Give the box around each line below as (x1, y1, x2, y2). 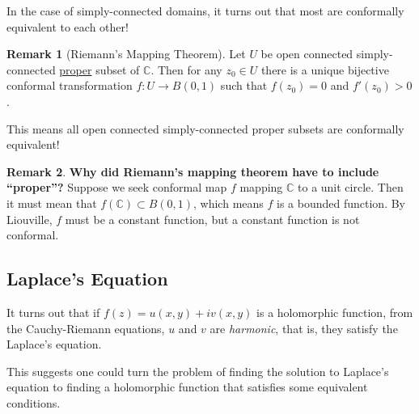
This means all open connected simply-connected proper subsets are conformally (6, 120, 404, 137)
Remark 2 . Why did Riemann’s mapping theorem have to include (6, 163, 379, 180)
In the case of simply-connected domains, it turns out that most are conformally (6, 2, 404, 19)
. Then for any (150, 61, 222, 78)
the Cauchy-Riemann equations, (6, 319, 165, 336)
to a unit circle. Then (298, 179, 404, 196)
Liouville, (6, 210, 53, 227)
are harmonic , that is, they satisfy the (209, 319, 398, 336)
